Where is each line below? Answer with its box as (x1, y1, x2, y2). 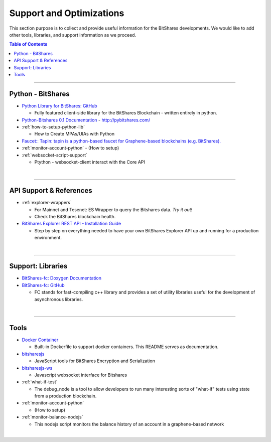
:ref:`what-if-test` (22, 379, 58, 385)
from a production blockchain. (34, 393, 97, 399)
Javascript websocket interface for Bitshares (34, 372, 127, 378)
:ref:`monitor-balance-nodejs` (22, 414, 83, 420)
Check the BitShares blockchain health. (34, 214, 116, 219)
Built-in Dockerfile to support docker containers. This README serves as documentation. (34, 344, 219, 350)
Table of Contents (9, 41, 48, 47)
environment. (34, 235, 62, 241)
